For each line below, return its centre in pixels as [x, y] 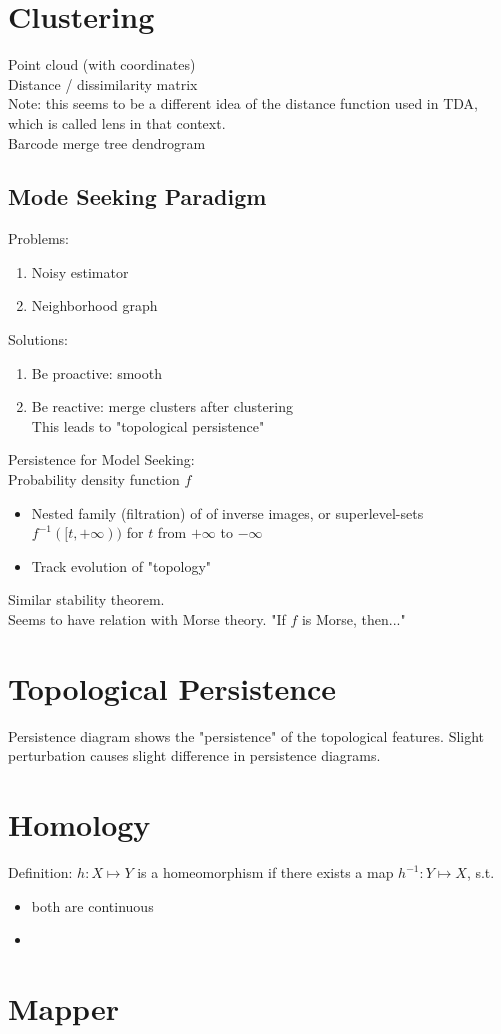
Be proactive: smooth [96, 372]
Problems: [38, 238]
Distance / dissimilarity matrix [103, 83]
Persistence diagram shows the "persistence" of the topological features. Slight [246, 735]
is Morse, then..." [353, 619]
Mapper [63, 1008]
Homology [79, 824]
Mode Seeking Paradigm [137, 196]
